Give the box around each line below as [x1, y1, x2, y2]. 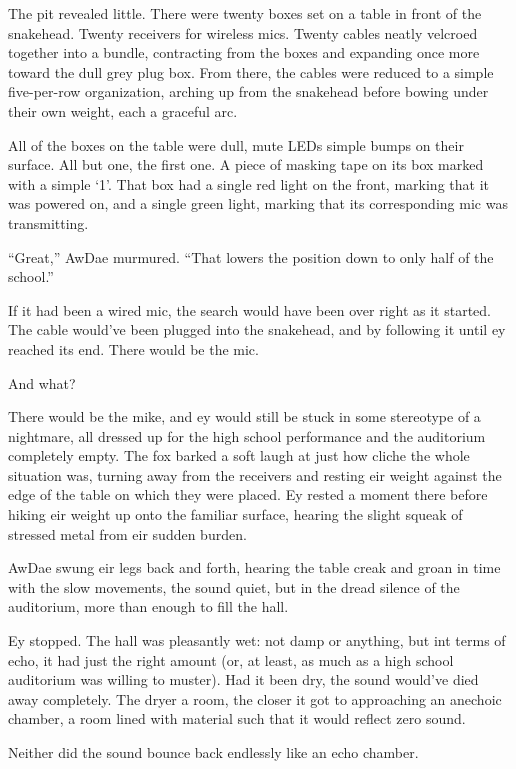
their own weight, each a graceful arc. [8, 100, 238, 121]
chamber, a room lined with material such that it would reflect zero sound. [8, 708, 466, 729]
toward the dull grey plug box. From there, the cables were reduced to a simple [8, 61, 494, 82]
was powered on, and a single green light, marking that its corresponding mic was [8, 193, 508, 214]
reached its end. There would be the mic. [8, 338, 259, 359]
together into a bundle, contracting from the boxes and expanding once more [8, 42, 480, 63]
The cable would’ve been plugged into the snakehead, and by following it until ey [8, 319, 506, 340]
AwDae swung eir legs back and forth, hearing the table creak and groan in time [8, 557, 501, 578]
